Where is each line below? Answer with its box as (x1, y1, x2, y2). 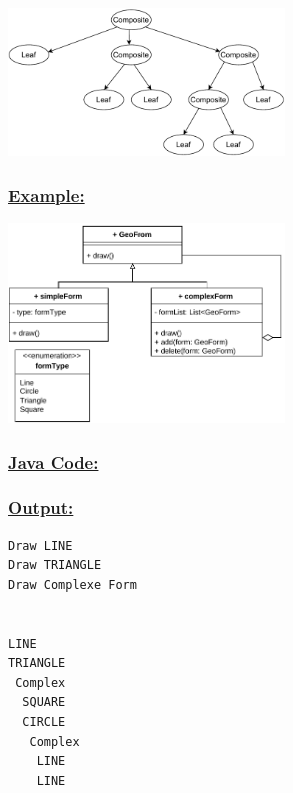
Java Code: (8, 449, 99, 474)
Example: (8, 182, 85, 207)
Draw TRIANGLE (8, 558, 102, 573)
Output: (8, 495, 74, 520)
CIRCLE (22, 715, 66, 730)
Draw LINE (8, 538, 73, 553)
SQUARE (22, 695, 66, 710)
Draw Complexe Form (8, 577, 137, 592)
